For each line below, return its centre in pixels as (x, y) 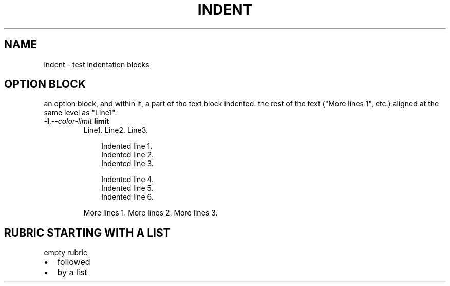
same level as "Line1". (80, 113)
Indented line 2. (128, 155)
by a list (72, 272)
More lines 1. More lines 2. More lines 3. (151, 213)
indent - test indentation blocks (97, 64)
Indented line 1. (127, 146)
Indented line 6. (127, 197)
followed (74, 262)
